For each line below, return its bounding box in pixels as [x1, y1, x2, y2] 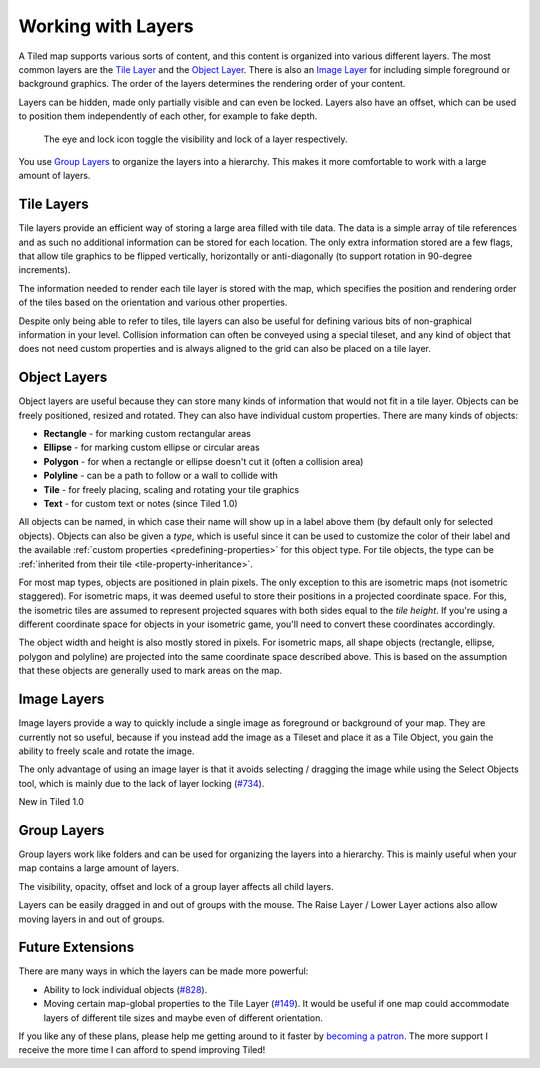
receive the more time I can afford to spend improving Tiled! [18, 1044, 266, 1056]
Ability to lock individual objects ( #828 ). [43, 983, 208, 995]
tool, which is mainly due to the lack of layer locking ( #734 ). [18, 777, 265, 789]
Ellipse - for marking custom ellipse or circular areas [43, 441, 260, 454]
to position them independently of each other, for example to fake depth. [18, 110, 318, 122]
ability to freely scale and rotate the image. [18, 745, 195, 757]
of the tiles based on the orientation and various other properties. [18, 296, 288, 309]
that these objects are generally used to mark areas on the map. [18, 665, 283, 677]
